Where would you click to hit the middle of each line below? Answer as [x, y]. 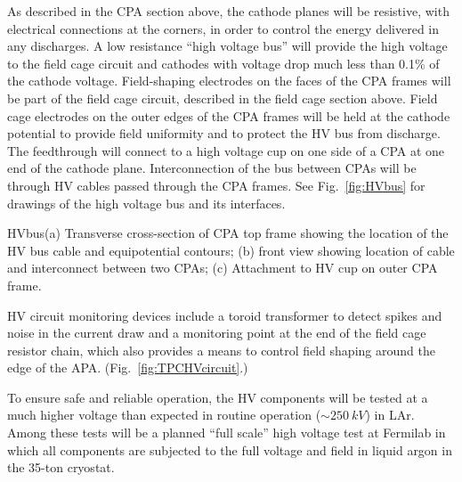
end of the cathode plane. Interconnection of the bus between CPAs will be [212, 168]
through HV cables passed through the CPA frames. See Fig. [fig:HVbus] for [216, 185]
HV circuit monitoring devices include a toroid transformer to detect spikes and [225, 315]
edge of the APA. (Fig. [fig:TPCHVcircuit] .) [128, 368]
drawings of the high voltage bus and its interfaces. [146, 203]
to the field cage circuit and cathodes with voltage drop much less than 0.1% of [223, 63]
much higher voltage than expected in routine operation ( [164, 415]
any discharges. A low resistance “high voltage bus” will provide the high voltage [227, 46]
